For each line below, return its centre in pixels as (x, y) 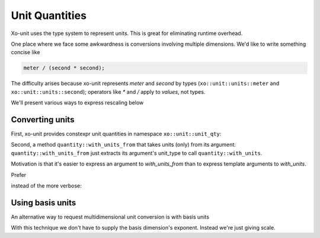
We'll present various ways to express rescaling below (77, 103)
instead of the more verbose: (47, 185)
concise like (25, 52)
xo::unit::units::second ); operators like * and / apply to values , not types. (108, 91)
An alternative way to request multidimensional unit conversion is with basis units (110, 217)
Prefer (19, 174)
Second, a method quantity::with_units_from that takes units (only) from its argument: (124, 145)
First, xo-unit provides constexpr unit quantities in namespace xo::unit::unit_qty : (116, 134)
